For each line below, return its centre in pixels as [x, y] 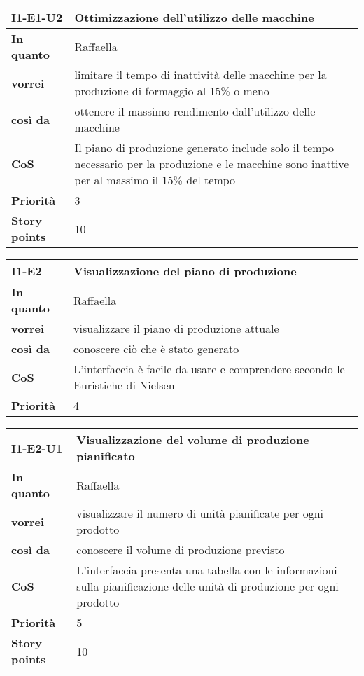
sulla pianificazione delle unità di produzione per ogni [208, 586]
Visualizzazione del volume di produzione [193, 440]
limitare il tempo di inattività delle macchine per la [201, 75]
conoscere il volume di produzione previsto [181, 550]
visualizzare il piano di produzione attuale [176, 328]
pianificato [106, 456]
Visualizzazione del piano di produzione [185, 271]
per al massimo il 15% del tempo [155, 180]
